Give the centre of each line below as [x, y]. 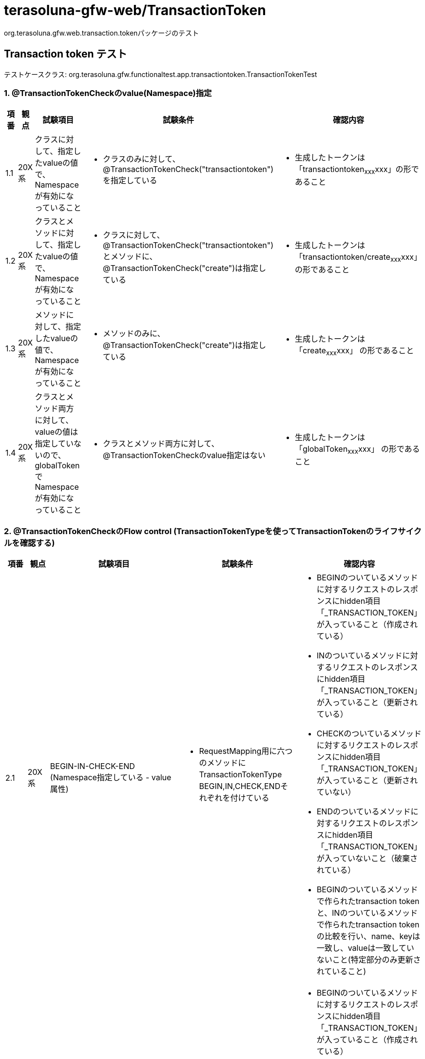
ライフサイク [397, 531]
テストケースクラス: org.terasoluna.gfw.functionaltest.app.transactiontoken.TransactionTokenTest [161, 74]
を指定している [130, 181]
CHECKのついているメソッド [369, 734]
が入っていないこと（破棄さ [367, 858]
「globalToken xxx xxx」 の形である [357, 450]
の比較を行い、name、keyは [368, 936]
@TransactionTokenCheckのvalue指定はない [184, 455]
